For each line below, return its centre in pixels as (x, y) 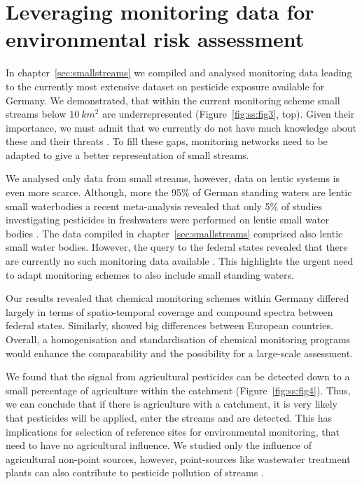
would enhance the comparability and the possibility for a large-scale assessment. (180, 353)
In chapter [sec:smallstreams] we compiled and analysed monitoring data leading (179, 72)
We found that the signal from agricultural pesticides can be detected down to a (178, 376)
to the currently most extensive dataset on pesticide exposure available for (165, 86)
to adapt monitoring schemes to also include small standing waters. (150, 274)
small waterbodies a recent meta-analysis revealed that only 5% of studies (164, 206)
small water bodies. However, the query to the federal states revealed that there (177, 247)
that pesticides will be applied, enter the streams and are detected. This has (169, 417)
